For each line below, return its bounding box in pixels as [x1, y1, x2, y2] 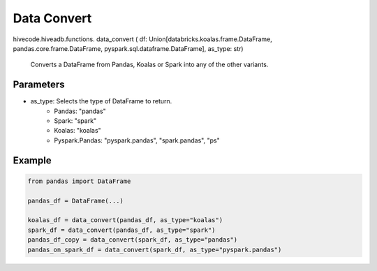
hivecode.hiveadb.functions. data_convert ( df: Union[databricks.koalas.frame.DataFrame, [13, 35, 272, 43]
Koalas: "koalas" [54, 126, 101, 135]
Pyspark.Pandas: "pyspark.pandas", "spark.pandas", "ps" [54, 136, 220, 145]
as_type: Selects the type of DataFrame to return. [30, 97, 172, 105]
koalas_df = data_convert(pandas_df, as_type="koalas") [27, 217, 223, 224]
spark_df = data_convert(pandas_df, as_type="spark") [27, 226, 216, 234]
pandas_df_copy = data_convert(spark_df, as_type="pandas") [27, 236, 238, 244]
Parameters [13, 79, 65, 91]
